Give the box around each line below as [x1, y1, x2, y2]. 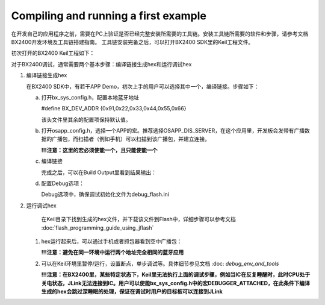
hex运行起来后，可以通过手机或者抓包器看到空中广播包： [41, 237, 182, 245]
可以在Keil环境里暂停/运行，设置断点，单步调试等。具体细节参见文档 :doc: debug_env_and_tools [41, 260, 279, 267]
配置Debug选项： [41, 180, 84, 187]
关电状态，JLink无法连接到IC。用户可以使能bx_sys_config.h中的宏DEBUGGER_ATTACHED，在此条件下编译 [41, 279, 310, 286]
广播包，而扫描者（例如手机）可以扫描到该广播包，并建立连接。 [51, 136, 210, 143]
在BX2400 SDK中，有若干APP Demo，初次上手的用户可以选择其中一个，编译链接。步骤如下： [26, 83, 259, 90]
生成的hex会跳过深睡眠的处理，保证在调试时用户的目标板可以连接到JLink [41, 288, 223, 295]
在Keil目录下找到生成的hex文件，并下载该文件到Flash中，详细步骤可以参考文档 [41, 216, 236, 223]
